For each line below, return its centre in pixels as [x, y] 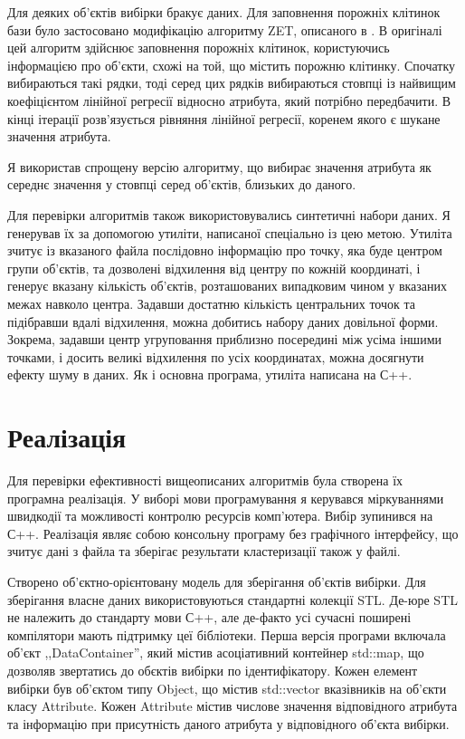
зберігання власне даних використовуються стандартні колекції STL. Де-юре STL [232, 599]
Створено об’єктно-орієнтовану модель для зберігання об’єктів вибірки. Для [217, 581]
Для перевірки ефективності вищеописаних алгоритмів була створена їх [205, 480]
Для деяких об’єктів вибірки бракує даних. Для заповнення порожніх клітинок [224, 12]
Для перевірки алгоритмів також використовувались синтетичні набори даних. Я [229, 214]
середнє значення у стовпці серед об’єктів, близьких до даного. [182, 184]
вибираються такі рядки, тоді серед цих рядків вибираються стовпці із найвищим [232, 83]
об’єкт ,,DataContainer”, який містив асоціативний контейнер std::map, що [216, 653]
